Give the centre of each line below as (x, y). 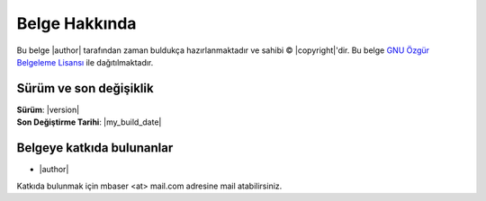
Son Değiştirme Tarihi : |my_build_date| (89, 122)
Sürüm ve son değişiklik (85, 88)
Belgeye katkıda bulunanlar (95, 148)
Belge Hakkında (76, 23)
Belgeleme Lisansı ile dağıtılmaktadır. (85, 62)
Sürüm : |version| (48, 109)
